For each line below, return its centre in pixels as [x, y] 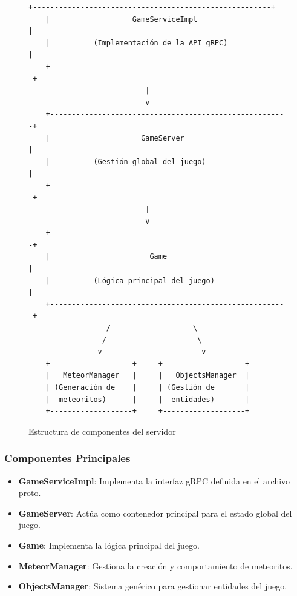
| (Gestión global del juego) [126, 162]
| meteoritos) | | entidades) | [148, 399]
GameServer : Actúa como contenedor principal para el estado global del [155, 513]
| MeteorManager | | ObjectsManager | [148, 376]
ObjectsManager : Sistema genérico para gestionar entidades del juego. [153, 586]
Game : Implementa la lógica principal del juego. [109, 545]
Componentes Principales [67, 458]
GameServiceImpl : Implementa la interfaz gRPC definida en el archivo [154, 480]
